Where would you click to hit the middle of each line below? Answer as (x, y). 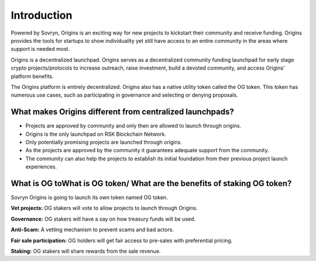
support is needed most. (40, 49)
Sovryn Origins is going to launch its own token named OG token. (89, 198)
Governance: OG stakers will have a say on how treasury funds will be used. (103, 219)
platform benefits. (32, 76)
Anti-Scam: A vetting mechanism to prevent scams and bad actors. (92, 230)
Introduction (42, 15)
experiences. (41, 167)
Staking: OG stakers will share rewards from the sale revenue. (86, 251)
